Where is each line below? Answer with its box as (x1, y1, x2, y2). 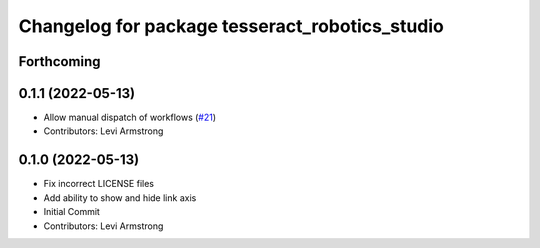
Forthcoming (18, 53, 101, 70)
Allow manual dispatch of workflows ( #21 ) (43, 111, 217, 124)
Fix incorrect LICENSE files (43, 178, 155, 190)
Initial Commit (43, 206, 100, 218)
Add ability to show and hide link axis (43, 191, 197, 204)
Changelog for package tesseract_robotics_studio (18, 15, 444, 37)
